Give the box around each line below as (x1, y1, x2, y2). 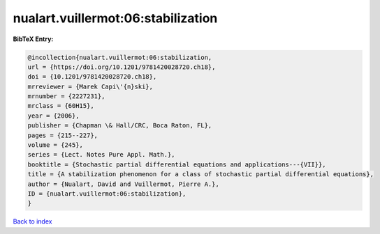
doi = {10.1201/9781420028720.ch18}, (27, 73, 157, 81)
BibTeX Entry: (13, 35, 54, 43)
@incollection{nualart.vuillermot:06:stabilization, (27, 53, 212, 61)
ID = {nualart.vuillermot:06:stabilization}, (27, 190, 187, 198)
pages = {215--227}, (27, 131, 98, 139)
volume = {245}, (27, 141, 84, 149)
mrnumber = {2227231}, (27, 93, 105, 100)
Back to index (13, 217, 52, 226)
